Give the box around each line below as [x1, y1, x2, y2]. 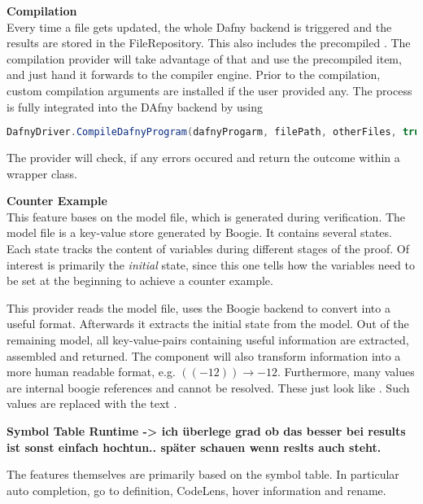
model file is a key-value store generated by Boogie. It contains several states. [7, 224, 392, 241]
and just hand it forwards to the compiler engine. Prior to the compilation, [7, 66, 381, 83]
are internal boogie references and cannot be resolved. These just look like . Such [7, 379, 410, 396]
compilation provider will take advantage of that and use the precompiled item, [7, 50, 402, 67]
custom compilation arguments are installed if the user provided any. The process [7, 81, 412, 99]
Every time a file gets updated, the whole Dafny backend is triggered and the [7, 18, 392, 35]
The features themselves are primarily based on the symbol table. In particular [7, 466, 399, 483]
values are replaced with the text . [7, 395, 177, 412]
